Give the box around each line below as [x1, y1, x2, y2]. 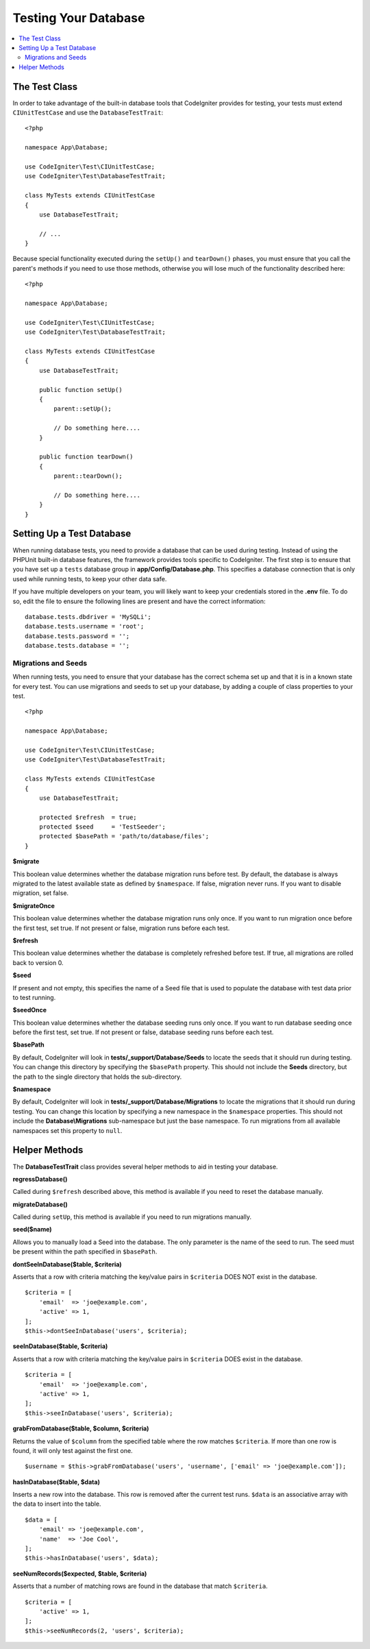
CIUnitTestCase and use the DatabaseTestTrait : [12, 108, 164, 117]
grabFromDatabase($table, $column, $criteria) [12, 1424, 149, 1432]
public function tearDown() [38, 453, 134, 461]
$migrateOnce [12, 901, 55, 909]
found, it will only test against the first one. [12, 1446, 133, 1454]
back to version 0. [12, 958, 64, 966]
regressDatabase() [12, 1175, 68, 1183]
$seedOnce [12, 1006, 47, 1014]
